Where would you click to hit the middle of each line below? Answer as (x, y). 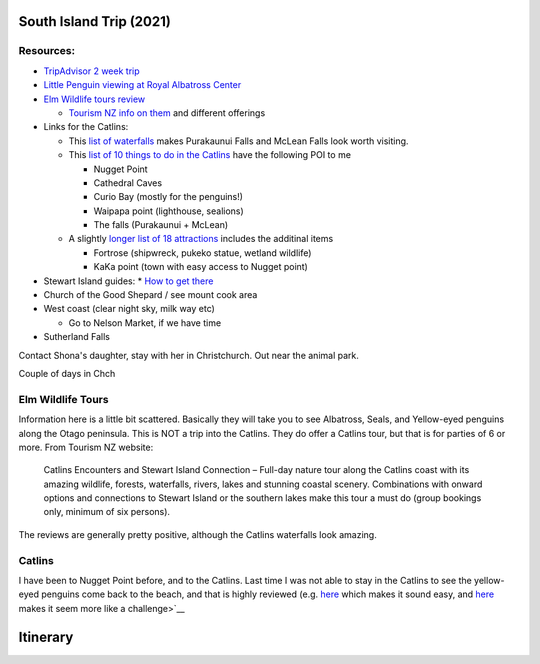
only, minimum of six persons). (106, 512)
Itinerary (46, 636)
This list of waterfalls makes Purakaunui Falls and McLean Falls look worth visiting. (238, 141)
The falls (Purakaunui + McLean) (161, 225)
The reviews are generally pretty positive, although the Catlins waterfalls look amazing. (197, 534)
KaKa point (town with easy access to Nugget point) (201, 267)
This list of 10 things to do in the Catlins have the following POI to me (210, 155)
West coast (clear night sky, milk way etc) (129, 309)
